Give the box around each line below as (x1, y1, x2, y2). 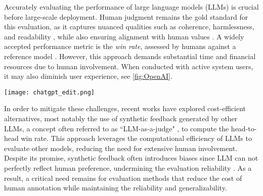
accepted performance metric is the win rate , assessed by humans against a (4, 41, 236, 52)
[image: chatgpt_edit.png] (4, 88, 95, 96)
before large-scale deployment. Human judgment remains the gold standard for (4, 11, 248, 22)
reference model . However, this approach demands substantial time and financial (4, 51, 256, 61)
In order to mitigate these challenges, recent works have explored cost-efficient (4, 103, 246, 114)
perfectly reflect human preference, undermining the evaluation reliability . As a (4, 162, 252, 173)
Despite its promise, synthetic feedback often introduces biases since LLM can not (4, 153, 258, 163)
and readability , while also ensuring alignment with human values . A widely (4, 31, 244, 41)
